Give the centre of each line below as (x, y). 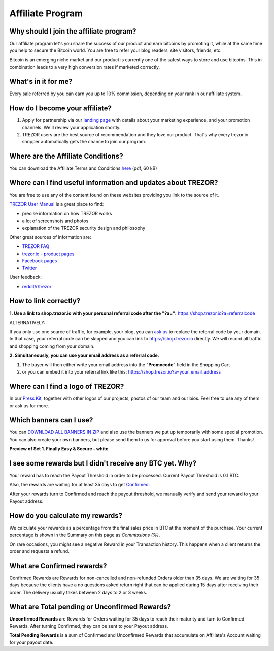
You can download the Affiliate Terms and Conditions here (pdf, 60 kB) (83, 168)
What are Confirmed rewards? (58, 566)
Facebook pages (40, 261)
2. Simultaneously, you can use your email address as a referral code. (84, 355)
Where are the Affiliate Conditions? (66, 156)
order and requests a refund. (39, 551)
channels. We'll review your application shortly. (71, 128)
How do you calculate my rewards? (66, 516)
